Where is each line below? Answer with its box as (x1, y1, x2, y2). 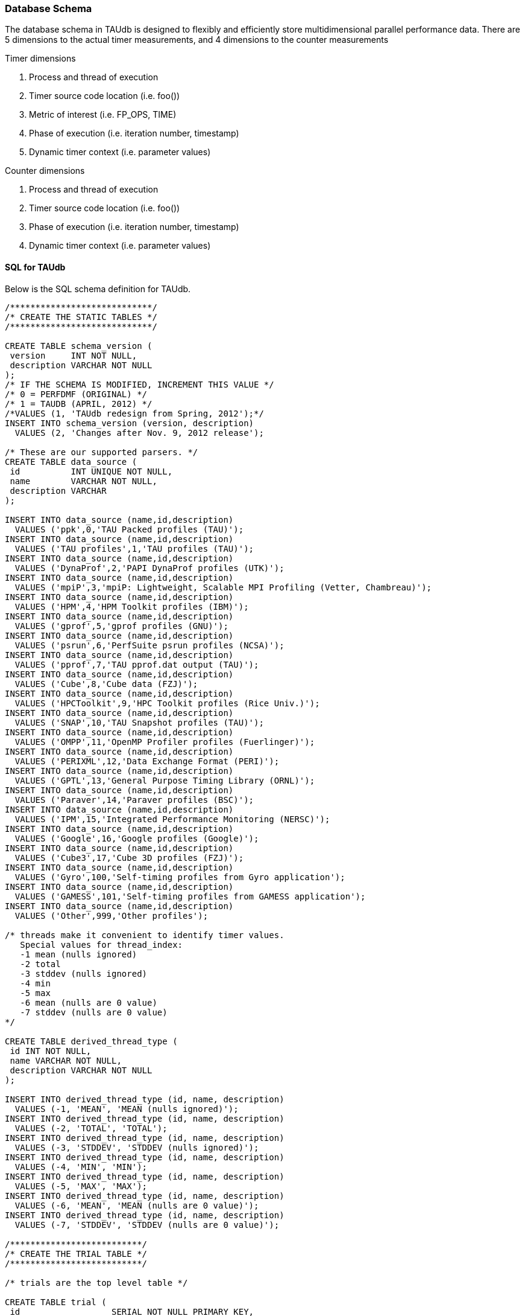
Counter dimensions (5, 165, 85, 176)
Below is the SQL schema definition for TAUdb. (5, 283, 191, 294)
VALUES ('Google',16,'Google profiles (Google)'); (14, 833, 259, 843)
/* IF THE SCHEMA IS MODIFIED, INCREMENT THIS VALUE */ (5, 379, 274, 389)
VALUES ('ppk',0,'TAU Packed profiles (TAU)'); (14, 524, 244, 534)
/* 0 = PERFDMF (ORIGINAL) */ (5, 389, 148, 399)
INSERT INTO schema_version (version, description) (5, 418, 254, 428)
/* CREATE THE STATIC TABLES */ (5, 311, 157, 322)
